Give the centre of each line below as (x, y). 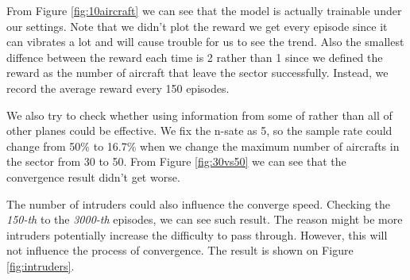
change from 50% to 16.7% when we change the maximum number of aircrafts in (203, 146)
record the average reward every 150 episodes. (118, 88)
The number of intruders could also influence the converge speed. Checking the (198, 203)
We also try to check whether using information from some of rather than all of (199, 115)
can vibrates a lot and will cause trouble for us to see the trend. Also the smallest (205, 42)
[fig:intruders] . (41, 265)
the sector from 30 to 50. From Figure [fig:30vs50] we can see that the (176, 161)
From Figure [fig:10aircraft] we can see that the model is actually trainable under (204, 10)
